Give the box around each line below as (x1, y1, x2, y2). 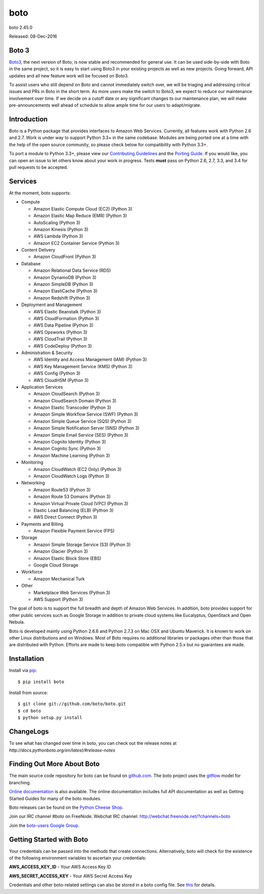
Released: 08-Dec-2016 (9, 33, 57, 39)
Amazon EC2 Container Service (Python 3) (33, 240, 120, 246)
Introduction (9, 115, 48, 123)
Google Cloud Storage (33, 562, 78, 568)
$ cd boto (18, 708, 41, 713)
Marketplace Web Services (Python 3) (33, 589, 110, 595)
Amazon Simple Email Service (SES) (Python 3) (33, 432, 129, 438)
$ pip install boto (18, 679, 65, 684)
